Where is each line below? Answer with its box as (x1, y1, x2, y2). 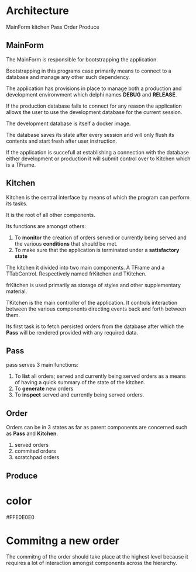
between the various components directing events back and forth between (6, 305, 186, 312)
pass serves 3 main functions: (6, 361, 79, 368)
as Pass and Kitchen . (6, 430, 59, 437)
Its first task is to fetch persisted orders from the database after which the (6, 323, 184, 330)
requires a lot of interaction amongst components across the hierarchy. (6, 560, 177, 567)
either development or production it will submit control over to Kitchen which (6, 155, 191, 162)
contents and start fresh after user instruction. (6, 137, 118, 144)
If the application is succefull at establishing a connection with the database (6, 149, 189, 156)
